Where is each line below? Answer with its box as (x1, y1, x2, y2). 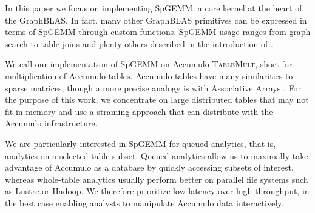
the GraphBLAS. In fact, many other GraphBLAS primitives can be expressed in (5, 13, 307, 26)
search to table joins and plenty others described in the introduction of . (5, 37, 273, 50)
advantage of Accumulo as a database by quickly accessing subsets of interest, (5, 161, 294, 174)
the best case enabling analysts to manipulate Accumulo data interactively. (5, 196, 284, 209)
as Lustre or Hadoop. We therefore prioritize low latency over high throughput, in (5, 185, 310, 197)
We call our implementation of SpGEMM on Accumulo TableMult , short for (5, 57, 293, 70)
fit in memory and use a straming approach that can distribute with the (5, 105, 273, 117)
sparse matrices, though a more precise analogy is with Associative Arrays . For (5, 81, 301, 94)
